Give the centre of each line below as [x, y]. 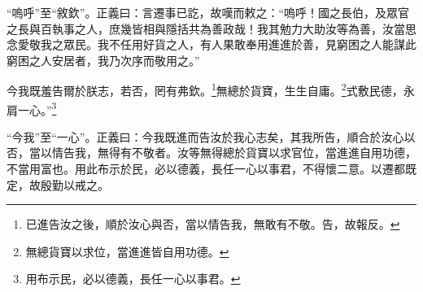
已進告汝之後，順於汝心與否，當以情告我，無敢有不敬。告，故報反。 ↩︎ [213, 224]
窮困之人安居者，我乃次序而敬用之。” [103, 60]
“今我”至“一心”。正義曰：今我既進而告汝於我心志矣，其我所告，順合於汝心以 [211, 136]
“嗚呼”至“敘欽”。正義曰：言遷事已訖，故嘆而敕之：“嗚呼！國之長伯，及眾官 [208, 12]
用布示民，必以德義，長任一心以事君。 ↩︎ [133, 279]
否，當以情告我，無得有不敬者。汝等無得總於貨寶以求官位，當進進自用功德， [211, 153]
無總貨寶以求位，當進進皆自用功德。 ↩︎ [127, 251]
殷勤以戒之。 [74, 184]
